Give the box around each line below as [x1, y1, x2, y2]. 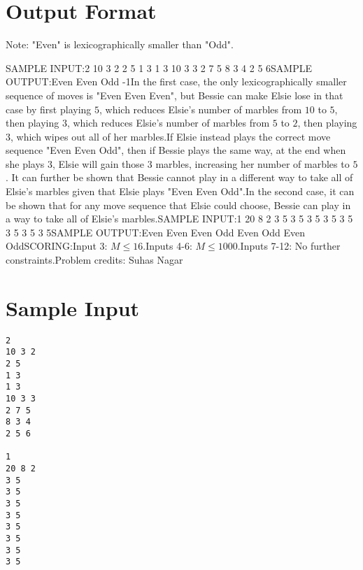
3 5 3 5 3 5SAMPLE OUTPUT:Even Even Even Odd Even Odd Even [6, 225, 306, 239]
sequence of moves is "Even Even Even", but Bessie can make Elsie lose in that [6, 87, 343, 102]
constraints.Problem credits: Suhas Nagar [6, 252, 183, 267]
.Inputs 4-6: [143, 238, 192, 253]
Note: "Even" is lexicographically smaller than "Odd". [6, 37, 234, 52]
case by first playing [6, 101, 92, 116]
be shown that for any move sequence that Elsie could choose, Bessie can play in [6, 197, 351, 212]
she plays [6, 156, 45, 171]
